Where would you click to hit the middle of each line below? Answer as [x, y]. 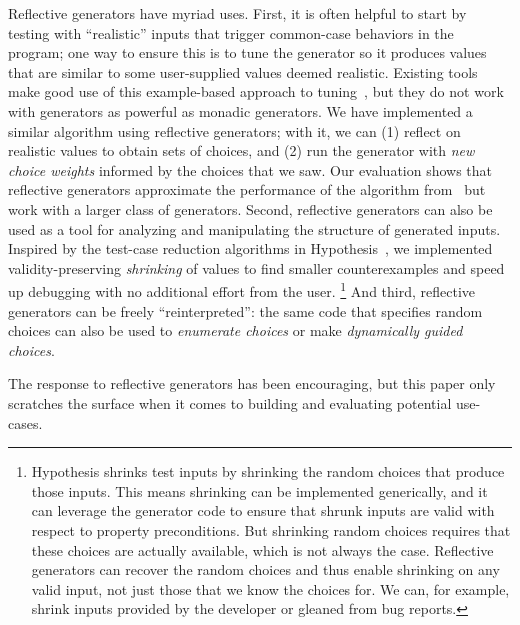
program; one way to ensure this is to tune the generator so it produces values [247, 52]
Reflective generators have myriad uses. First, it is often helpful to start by [237, 13]
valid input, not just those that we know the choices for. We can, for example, [270, 588]
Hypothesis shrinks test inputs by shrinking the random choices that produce [268, 471]
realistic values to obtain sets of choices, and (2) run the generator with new [241, 150]
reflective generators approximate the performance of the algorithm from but [247, 189]
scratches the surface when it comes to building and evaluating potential [230, 402]
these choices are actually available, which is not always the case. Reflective [262, 549]
